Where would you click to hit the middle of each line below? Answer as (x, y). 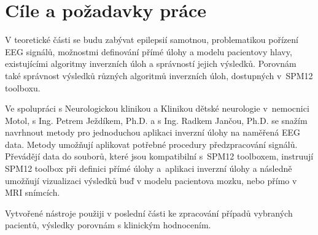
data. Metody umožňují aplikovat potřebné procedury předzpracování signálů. (151, 144)
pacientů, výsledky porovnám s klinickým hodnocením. (108, 225)
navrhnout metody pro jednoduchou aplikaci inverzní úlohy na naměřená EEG (153, 132)
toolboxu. (23, 87)
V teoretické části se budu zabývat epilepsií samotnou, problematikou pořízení (152, 40)
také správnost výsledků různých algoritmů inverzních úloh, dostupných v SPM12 (159, 75)
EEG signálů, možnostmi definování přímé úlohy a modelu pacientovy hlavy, (149, 51)
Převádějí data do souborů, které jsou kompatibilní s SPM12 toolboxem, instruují (159, 156)
